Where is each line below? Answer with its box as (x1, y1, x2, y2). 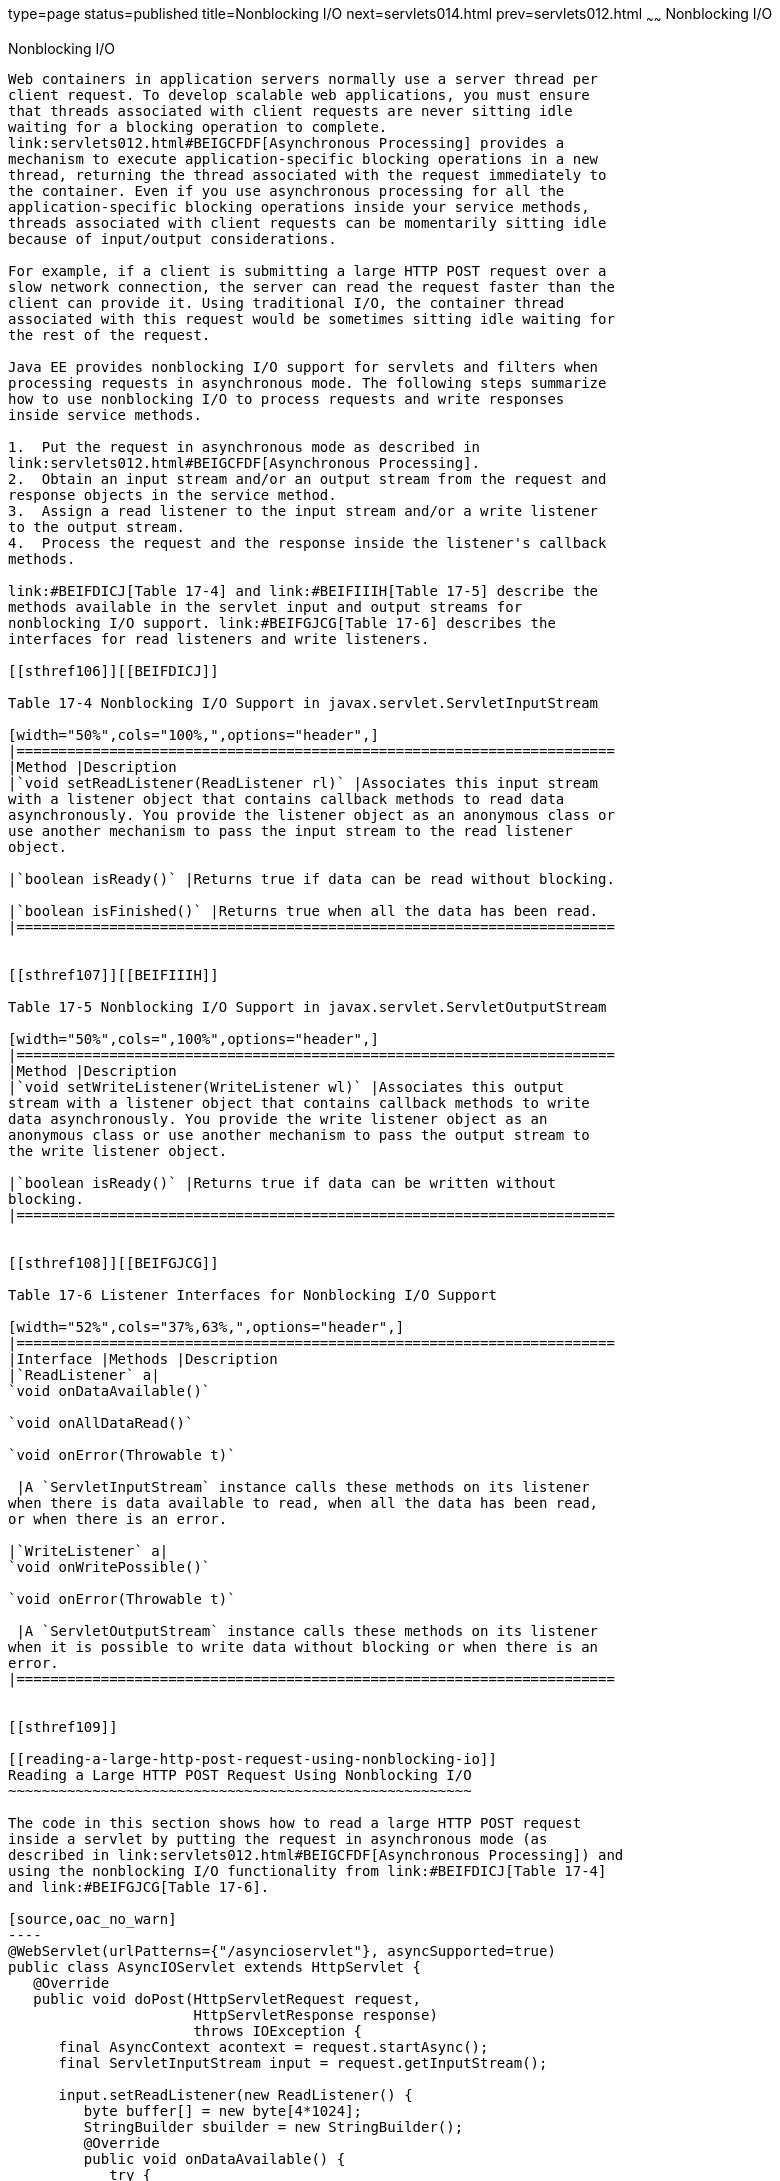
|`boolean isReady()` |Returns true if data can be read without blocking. (8, 870, 615, 887)
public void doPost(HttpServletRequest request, (33, 1990, 422, 2007)
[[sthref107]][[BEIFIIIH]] (8, 966, 219, 983)
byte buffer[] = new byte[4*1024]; (83, 2102, 363, 2119)
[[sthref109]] (8, 1718, 118, 1735)
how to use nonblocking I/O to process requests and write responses (8, 390, 565, 407)
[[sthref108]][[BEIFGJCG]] (8, 1254, 219, 1271)
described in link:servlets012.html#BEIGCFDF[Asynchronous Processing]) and (8, 1846, 624, 1863)
